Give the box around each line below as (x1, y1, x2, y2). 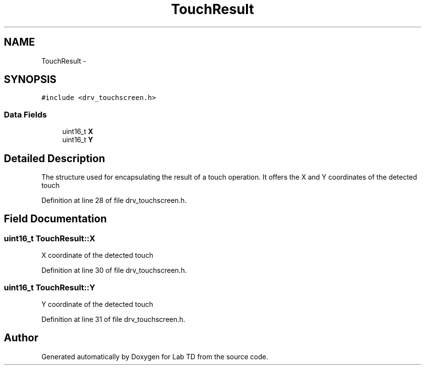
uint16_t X (62, 127, 93, 136)
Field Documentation (4, 213, 107, 225)
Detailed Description (4, 152, 105, 165)
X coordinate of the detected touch (41, 251, 153, 260)
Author (4, 332, 38, 344)
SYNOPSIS (4, 73, 57, 86)
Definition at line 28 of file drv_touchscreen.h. (41, 196, 187, 205)
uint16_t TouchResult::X (4, 233, 96, 243)
